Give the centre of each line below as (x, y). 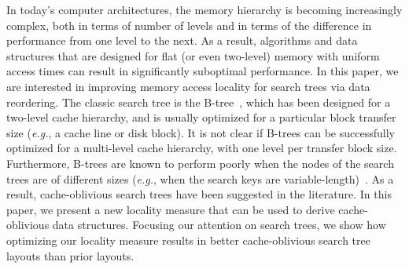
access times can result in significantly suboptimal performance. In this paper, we (203, 71)
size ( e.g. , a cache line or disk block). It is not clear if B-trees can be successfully (201, 132)
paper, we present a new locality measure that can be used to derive (171, 209)
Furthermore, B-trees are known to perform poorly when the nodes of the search (200, 163)
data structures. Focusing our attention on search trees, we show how (219, 225)
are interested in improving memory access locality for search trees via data (188, 86)
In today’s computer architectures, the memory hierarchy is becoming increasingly (204, 9)
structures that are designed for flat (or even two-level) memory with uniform (193, 55)
